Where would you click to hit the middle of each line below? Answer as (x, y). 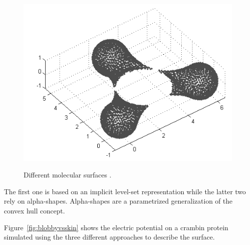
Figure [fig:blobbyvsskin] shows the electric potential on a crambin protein (116, 227)
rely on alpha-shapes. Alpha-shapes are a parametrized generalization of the (118, 201)
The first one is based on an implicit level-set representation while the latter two (125, 191)
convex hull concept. (35, 210)
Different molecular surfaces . (68, 175)
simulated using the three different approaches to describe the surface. (110, 237)
